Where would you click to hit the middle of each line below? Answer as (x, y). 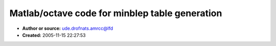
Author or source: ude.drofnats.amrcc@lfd (68, 28)
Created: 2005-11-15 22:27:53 (54, 35)
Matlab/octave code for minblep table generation (116, 13)
